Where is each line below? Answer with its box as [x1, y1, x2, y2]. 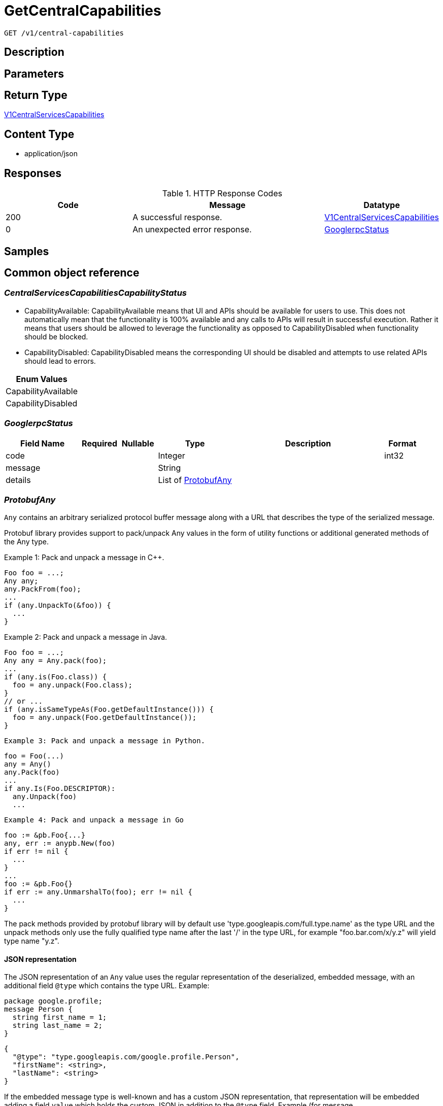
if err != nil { [4, 847, 69, 856]
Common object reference [4, 266, 140, 279]
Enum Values [16, 373, 67, 384]
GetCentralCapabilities [4, 2, 161, 19]
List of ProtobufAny [158, 474, 232, 485]
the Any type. [4, 537, 49, 546]
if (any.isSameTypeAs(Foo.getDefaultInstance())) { [4, 705, 214, 714]
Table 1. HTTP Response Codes [162, 188, 283, 199]
